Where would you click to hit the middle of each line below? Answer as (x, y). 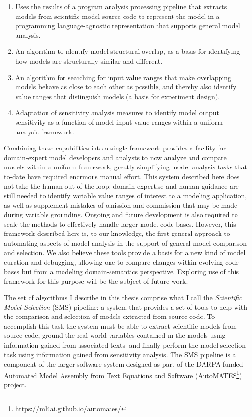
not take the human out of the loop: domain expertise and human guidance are (121, 186)
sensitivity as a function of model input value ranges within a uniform (119, 122)
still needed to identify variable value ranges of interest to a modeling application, (126, 195)
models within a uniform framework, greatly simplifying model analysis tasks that (126, 167)
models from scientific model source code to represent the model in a (117, 16)
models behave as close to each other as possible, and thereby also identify (126, 87)
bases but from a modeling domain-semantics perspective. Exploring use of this (122, 271)
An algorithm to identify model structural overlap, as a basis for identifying (128, 51)
